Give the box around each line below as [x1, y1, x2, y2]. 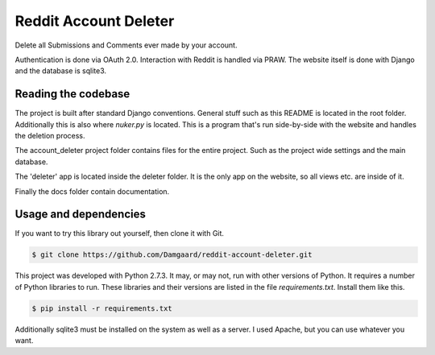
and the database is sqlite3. [14, 66, 107, 76]
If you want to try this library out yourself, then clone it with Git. [14, 229, 225, 238]
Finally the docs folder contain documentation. [14, 186, 170, 196]
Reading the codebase [14, 87, 130, 101]
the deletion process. [14, 131, 85, 141]
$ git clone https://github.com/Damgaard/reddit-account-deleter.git [31, 250, 313, 259]
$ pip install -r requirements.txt [31, 303, 172, 313]
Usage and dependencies [14, 208, 147, 221]
